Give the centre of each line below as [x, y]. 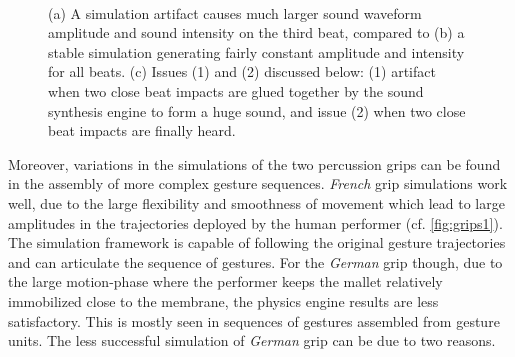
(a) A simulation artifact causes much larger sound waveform [235, 12]
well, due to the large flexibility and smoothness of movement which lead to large [256, 202]
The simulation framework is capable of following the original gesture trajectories [257, 242]
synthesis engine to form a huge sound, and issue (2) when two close [257, 110]
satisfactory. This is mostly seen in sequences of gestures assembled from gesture [254, 320]
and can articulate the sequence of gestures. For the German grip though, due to [255, 261]
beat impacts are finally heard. [142, 130]
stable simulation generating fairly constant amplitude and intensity [256, 51]
